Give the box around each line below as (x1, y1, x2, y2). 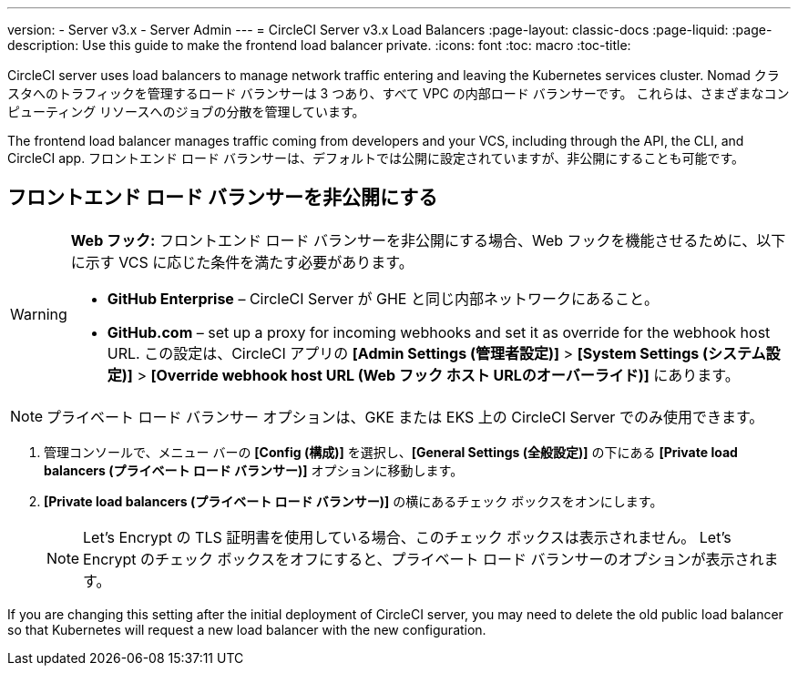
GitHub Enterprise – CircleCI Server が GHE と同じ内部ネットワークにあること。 (107, 289, 659, 308)
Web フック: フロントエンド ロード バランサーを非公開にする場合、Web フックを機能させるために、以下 (70, 230, 786, 250)
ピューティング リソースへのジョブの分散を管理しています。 (7, 104, 365, 119)
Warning (10, 304, 67, 323)
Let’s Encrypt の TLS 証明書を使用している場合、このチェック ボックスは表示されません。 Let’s (83, 527, 731, 546)
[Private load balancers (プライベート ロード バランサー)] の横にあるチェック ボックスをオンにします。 (44, 493, 663, 509)
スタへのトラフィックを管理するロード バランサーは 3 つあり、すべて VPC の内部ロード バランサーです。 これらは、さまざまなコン (7, 86, 790, 101)
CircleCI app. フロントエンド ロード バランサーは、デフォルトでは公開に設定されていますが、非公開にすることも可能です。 (7, 150, 745, 166)
